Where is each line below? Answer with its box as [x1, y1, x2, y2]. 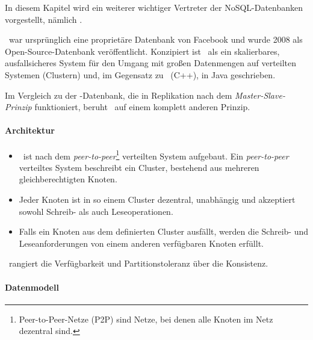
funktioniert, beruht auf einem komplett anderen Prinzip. [34, 100, 250, 113]
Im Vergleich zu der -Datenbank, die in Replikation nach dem [5, 88, 232, 101]
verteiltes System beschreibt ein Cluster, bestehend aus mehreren [19, 161, 259, 173]
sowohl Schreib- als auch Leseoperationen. [19, 205, 173, 217]
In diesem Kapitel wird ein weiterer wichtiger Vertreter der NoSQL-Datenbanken [5, 1, 303, 13]
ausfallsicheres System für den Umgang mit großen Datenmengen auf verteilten [5, 57, 297, 69]
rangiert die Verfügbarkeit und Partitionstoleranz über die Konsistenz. [8, 257, 268, 270]
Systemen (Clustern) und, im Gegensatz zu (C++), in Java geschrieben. [5, 68, 276, 81]
